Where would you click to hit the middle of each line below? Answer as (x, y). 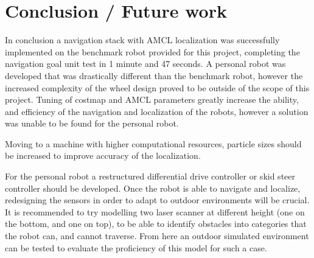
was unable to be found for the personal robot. (92, 123)
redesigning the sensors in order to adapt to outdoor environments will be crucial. (157, 200)
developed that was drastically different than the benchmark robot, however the (154, 75)
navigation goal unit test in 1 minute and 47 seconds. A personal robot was (145, 64)
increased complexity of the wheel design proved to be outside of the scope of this (157, 87)
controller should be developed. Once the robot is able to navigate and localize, (153, 188)
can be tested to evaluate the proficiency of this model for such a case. (136, 247)
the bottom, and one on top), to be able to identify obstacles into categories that (156, 224)
